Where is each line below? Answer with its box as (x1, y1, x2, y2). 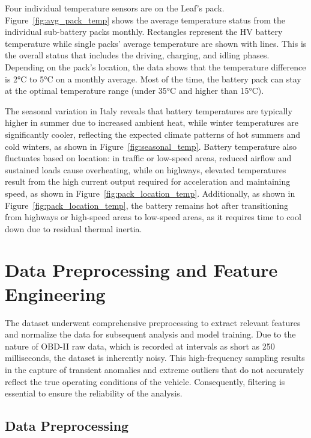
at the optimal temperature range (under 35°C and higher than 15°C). (5, 84, 264, 97)
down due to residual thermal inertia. (5, 222, 142, 235)
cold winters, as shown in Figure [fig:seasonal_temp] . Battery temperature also (5, 140, 297, 152)
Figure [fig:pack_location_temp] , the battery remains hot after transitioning (5, 199, 288, 211)
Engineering (5, 281, 106, 306)
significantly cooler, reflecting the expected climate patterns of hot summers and (5, 128, 300, 140)
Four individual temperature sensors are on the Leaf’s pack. (5, 2, 225, 14)
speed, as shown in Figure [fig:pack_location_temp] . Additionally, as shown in (5, 187, 295, 199)
